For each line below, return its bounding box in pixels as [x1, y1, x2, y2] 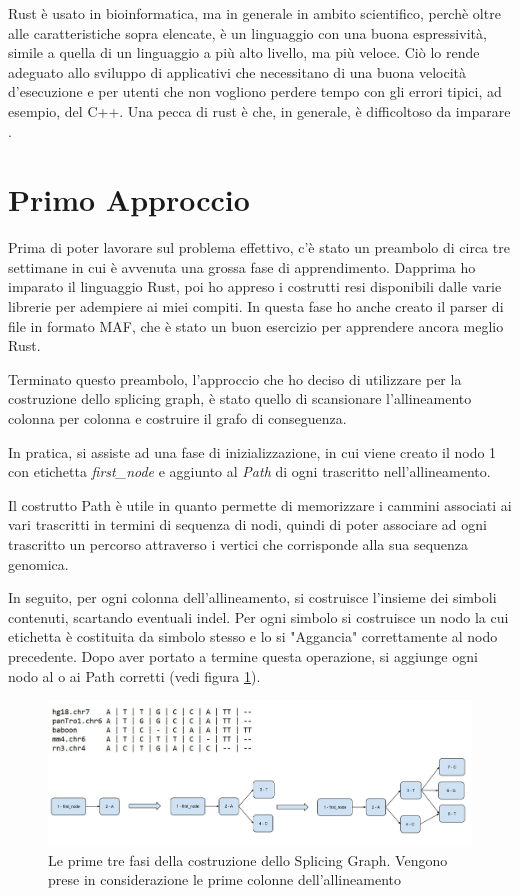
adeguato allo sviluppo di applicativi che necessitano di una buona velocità [8, 61, 466, 82]
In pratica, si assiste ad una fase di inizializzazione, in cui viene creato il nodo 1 [8, 441, 497, 462]
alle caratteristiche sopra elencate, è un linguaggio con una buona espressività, [8, 22, 487, 43]
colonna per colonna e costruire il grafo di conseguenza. [8, 408, 347, 429]
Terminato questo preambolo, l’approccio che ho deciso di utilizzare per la [8, 368, 462, 389]
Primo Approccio [8, 179, 250, 220]
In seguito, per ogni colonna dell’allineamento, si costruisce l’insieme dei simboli [8, 587, 497, 608]
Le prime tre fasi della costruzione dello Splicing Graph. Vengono [48, 849, 448, 870]
